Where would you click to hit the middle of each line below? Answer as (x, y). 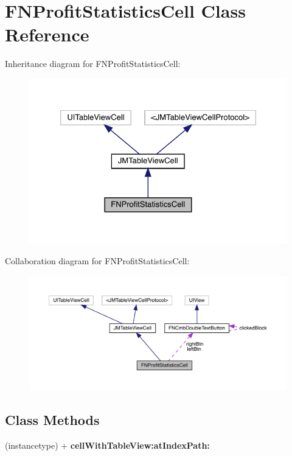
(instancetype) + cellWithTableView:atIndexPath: (107, 445)
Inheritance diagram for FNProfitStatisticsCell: (93, 64)
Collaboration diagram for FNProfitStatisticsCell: (97, 261)
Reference (47, 34)
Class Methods (52, 420)
